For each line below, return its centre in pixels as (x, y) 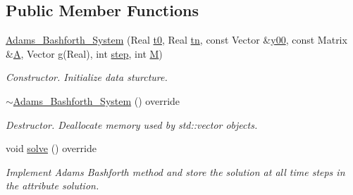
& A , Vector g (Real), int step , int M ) (84, 53)
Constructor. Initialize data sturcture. (87, 77)
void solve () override (51, 148)
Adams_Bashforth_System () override (97, 100)
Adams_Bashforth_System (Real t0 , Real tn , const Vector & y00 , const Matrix (176, 40)
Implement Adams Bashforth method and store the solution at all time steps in (175, 171)
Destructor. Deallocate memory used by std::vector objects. (132, 124)
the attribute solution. (52, 185)
